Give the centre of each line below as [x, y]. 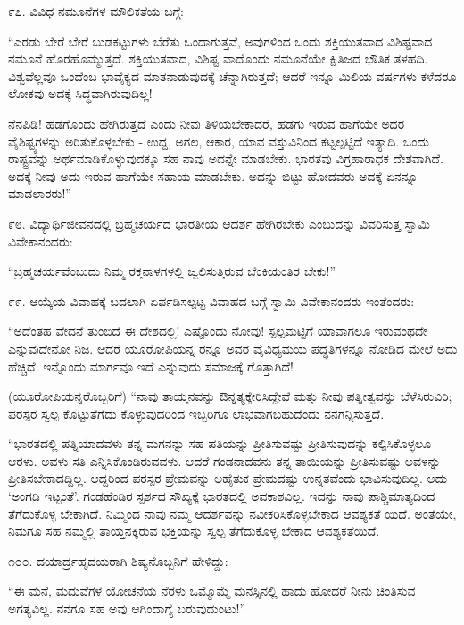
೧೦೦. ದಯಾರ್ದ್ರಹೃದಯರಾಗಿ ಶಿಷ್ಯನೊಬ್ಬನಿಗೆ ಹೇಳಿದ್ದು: [118, 560]
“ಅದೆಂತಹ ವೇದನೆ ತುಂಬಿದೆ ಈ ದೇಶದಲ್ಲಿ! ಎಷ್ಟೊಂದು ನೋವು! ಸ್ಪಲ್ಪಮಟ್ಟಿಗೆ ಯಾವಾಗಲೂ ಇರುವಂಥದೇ [218, 331]
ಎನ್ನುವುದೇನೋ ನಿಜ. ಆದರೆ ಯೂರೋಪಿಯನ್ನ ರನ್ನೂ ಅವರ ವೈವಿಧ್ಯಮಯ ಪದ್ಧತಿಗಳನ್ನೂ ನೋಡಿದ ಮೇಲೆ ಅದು [233, 348]
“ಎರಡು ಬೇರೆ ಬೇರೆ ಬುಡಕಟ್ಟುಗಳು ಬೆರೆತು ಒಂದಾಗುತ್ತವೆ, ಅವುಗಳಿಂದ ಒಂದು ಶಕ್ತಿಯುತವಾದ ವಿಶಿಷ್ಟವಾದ [220, 41]
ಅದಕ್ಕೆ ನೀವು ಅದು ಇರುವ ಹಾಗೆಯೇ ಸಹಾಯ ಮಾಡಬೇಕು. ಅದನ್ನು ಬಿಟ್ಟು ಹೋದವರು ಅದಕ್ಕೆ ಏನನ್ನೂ [213, 175]
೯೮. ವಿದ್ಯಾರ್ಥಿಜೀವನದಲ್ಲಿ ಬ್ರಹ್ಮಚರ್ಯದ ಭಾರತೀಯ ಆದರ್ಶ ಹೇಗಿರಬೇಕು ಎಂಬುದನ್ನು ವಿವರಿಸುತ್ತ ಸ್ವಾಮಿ [219, 223]
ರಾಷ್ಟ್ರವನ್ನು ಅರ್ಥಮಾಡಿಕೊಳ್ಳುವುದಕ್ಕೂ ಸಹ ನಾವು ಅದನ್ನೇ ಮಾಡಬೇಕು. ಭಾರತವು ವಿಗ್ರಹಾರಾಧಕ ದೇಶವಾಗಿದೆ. [226, 158]
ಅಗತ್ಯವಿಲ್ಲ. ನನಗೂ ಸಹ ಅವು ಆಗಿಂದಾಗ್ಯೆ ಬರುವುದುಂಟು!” [127, 608]
